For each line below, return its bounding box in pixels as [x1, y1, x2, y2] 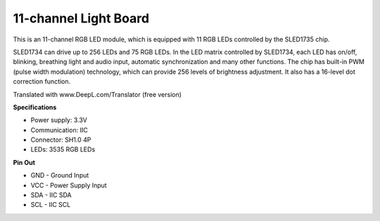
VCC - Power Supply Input [30, 181, 107, 189]
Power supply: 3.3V [30, 116, 87, 124]
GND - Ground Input [30, 171, 89, 180]
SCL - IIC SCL [30, 201, 71, 209]
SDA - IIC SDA [30, 191, 72, 199]
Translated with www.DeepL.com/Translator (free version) [13, 90, 182, 98]
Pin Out [13, 158, 35, 166]
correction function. [13, 77, 71, 86]
